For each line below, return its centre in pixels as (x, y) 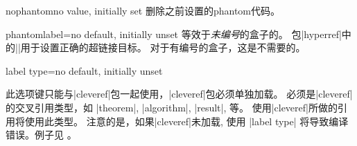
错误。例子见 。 (41, 135)
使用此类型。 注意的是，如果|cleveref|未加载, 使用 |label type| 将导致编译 (186, 121)
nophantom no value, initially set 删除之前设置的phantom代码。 (143, 10)
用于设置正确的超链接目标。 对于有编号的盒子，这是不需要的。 (163, 47)
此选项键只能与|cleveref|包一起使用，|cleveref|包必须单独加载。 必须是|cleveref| (179, 94)
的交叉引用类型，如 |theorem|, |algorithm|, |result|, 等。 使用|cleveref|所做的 (172, 107)
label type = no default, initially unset (84, 70)
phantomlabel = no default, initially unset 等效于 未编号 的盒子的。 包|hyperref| (174, 34)
